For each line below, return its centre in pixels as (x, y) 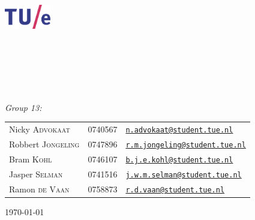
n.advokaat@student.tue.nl (179, 130)
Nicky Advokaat (40, 129)
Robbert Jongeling (44, 144)
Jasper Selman (36, 174)
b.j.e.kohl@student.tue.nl (179, 160)
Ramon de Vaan (39, 189)
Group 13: (23, 107)
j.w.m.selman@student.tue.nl (184, 175)
